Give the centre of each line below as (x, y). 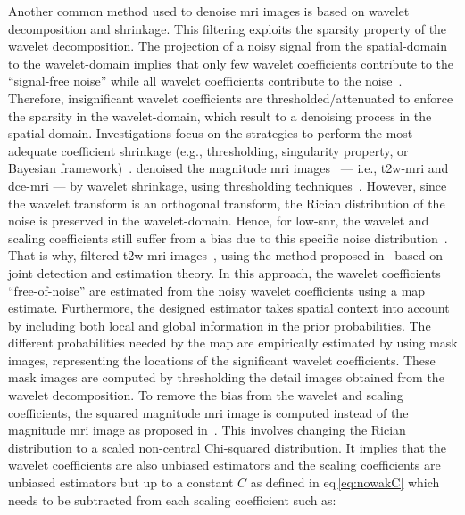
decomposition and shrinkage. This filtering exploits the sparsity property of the (228, 28)
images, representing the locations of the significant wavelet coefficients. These (222, 360)
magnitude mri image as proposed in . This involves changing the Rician (207, 430)
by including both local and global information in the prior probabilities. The (220, 325)
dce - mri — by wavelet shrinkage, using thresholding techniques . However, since (228, 185)
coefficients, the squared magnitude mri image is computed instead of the (208, 412)
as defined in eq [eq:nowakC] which (345, 482)
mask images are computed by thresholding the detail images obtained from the (226, 377)
